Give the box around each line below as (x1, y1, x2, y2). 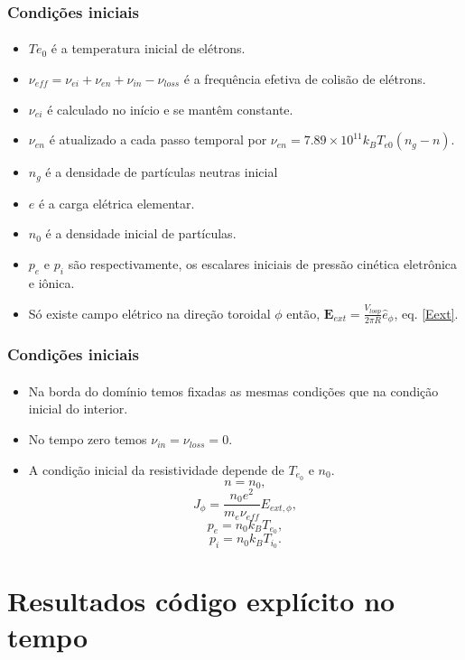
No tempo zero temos (28, 430, 147, 449)
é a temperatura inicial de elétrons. (51, 39, 246, 58)
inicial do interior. (28, 399, 128, 418)
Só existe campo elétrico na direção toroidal (28, 303, 271, 322)
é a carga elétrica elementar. (38, 193, 195, 212)
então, (286, 303, 321, 322)
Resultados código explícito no (7, 582, 395, 619)
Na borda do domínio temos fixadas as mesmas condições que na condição (28, 381, 439, 400)
